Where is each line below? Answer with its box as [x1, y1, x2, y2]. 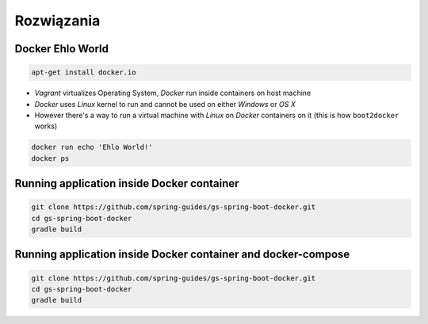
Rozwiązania [14, 12, 101, 29]
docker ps [31, 154, 70, 162]
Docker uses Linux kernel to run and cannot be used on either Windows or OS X [34, 99, 296, 109]
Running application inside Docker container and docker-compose [14, 248, 350, 261]
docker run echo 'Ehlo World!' [31, 143, 154, 152]
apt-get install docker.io [31, 68, 136, 77]
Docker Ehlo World [14, 42, 109, 55]
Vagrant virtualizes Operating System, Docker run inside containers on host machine [34, 88, 311, 98]
